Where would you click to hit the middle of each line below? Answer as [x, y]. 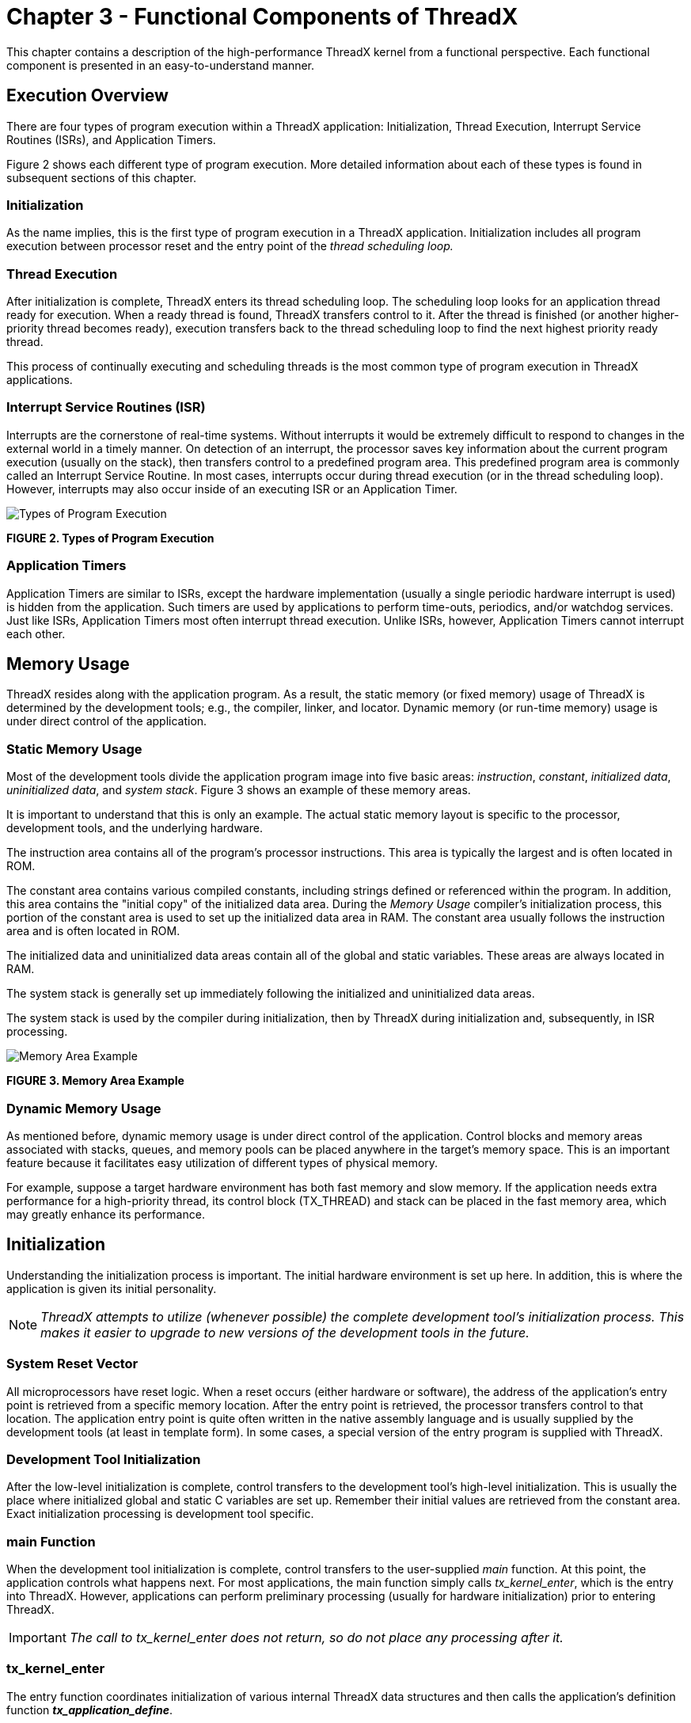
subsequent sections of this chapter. [101, 177]
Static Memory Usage [74, 749]
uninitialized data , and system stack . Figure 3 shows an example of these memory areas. [239, 790]
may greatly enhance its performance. [106, 1214]
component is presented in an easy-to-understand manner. [161, 65]
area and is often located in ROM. [93, 931]
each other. [36, 633]
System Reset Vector [72, 1364]
